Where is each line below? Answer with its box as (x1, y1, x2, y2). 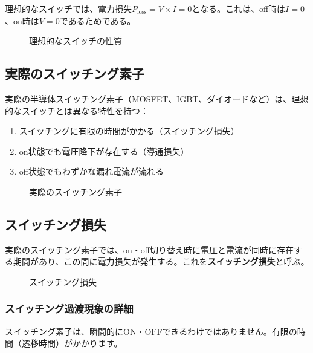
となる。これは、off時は (192, 2, 286, 15)
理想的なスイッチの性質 (29, 34, 122, 47)
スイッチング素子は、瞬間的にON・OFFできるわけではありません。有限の (5, 325, 297, 337)
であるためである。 (59, 14, 136, 27)
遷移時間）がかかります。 (21, 337, 123, 349)
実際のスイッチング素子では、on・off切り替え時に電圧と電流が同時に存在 (5, 243, 294, 256)
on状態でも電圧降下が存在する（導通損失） (19, 144, 189, 157)
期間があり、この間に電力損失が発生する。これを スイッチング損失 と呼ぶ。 (13, 255, 309, 268)
